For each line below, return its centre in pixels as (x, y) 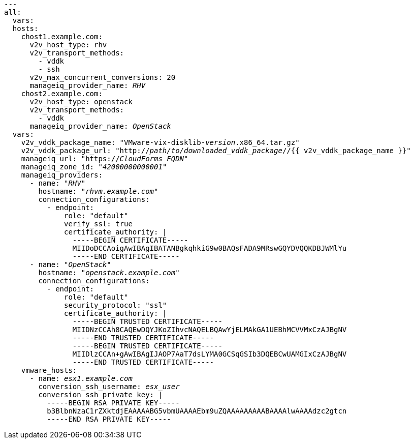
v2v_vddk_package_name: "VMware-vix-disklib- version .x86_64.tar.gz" (160, 142)
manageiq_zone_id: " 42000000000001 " (94, 167)
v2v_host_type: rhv (68, 45)
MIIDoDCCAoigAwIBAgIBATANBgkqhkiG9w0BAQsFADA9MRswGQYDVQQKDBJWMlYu (210, 248)
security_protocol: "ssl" (116, 305)
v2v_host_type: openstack (81, 102)
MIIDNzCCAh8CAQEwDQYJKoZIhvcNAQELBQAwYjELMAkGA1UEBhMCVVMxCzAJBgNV (210, 330)
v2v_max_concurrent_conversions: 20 (103, 77)
